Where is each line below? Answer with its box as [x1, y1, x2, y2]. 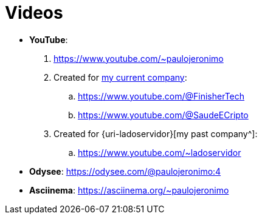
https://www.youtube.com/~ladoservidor [78, 147, 241, 158]
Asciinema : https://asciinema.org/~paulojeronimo [29, 184, 229, 195]
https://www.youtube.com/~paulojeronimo [53, 53, 224, 64]
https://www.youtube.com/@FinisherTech [78, 90, 245, 101]
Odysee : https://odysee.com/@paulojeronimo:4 [29, 166, 221, 177]
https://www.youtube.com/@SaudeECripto [78, 109, 249, 120]
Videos [5, 2, 63, 23]
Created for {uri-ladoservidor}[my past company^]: [53, 128, 258, 139]
